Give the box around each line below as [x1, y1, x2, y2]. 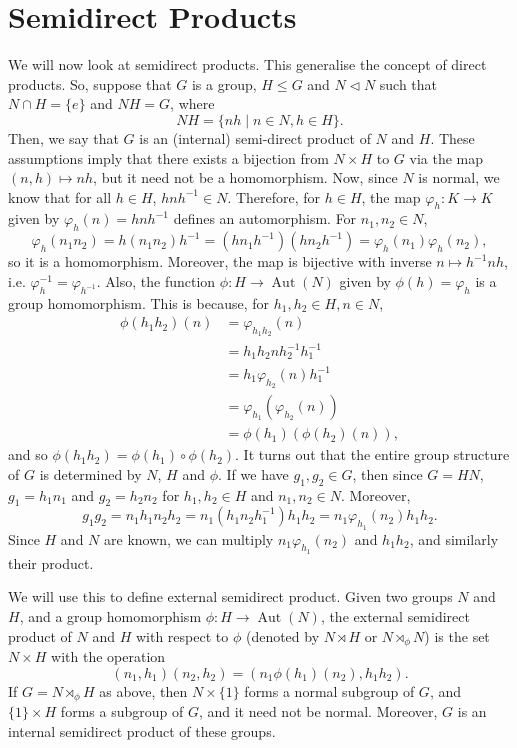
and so [8, 444, 48, 465]
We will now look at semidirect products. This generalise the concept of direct [8, 54, 487, 75]
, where [170, 93, 215, 114]
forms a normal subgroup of [244, 680, 415, 701]
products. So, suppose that [8, 73, 172, 94]
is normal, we [418, 167, 500, 188]
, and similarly [409, 528, 499, 549]
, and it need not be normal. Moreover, [198, 701, 438, 722]
